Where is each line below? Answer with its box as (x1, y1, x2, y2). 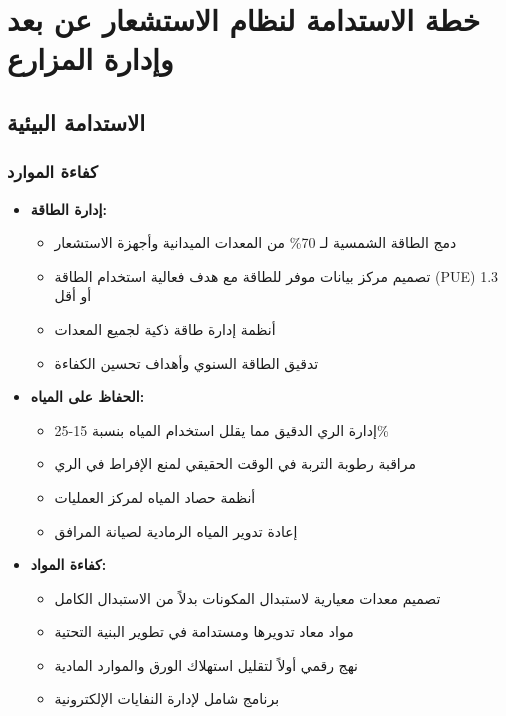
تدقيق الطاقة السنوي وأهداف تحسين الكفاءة (54, 352, 319, 373)
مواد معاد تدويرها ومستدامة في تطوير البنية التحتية (54, 621, 354, 642)
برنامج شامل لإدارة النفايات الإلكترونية (54, 688, 280, 709)
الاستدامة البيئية (7, 106, 145, 137)
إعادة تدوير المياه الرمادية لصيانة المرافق (54, 520, 298, 541)
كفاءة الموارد (7, 159, 98, 184)
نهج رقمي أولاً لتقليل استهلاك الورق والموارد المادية (54, 654, 358, 675)
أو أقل (54, 285, 92, 306)
